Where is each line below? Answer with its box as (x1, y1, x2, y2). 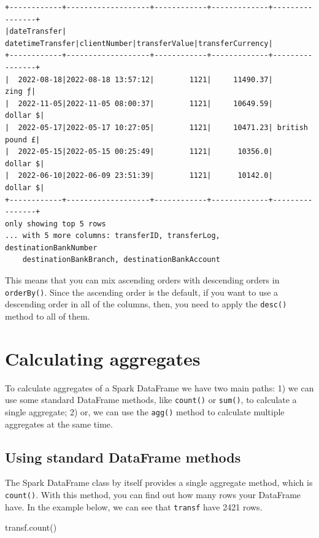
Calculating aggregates (5, 345, 201, 371)
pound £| (5, 135, 40, 144)
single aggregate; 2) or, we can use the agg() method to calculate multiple (5, 405, 285, 418)
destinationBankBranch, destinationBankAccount (22, 255, 220, 264)
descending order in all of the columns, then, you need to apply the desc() (5, 298, 287, 310)
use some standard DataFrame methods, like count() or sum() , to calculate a (5, 393, 297, 406)
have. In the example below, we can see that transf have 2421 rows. (5, 500, 263, 513)
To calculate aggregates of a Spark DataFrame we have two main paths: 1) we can (5, 381, 314, 394)
